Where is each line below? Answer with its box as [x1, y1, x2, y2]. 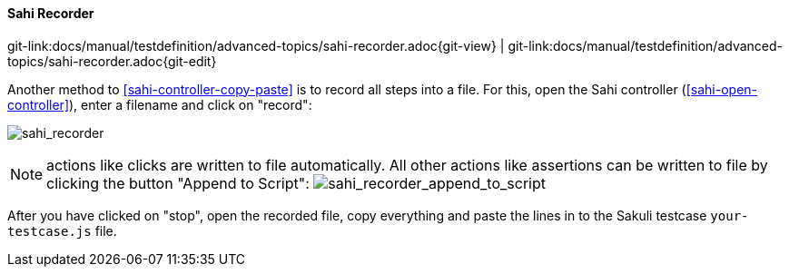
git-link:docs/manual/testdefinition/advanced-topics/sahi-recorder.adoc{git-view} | [7, 37, 505, 54]
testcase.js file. [7, 222, 117, 239]
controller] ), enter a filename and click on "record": [7, 96, 312, 113]
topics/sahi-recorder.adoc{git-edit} [7, 53, 217, 69]
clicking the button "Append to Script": [46, 173, 310, 192]
